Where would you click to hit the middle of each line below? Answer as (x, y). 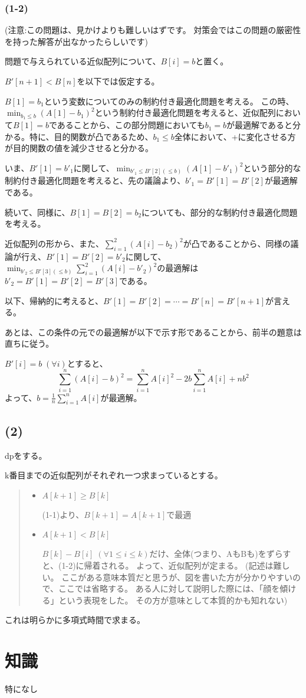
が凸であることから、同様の (237, 243)
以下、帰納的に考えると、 (54, 300)
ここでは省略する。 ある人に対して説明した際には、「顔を (169, 588)
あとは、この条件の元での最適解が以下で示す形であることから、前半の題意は (153, 332)
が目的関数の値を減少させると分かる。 (79, 148)
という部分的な (272, 167)
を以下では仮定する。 (118, 81)
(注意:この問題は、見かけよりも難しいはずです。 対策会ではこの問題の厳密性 (153, 30)
